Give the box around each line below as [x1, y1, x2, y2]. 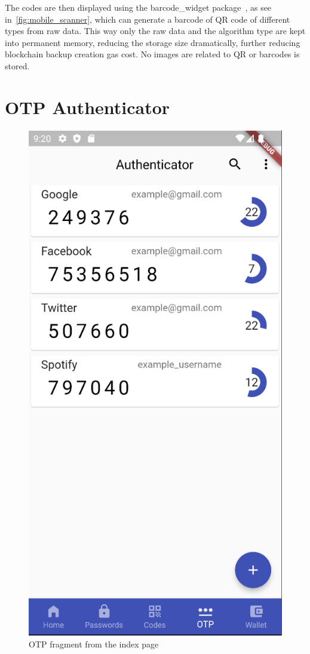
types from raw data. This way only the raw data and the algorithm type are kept [5, 24, 306, 37]
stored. [5, 59, 30, 72]
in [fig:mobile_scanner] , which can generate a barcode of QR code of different [5, 13, 290, 25]
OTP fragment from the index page [29, 637, 159, 650]
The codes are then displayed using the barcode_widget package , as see [5, 1, 272, 13]
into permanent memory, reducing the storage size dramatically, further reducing [5, 36, 300, 48]
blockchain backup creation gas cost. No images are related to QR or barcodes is [5, 48, 300, 60]
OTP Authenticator [5, 94, 170, 119]
